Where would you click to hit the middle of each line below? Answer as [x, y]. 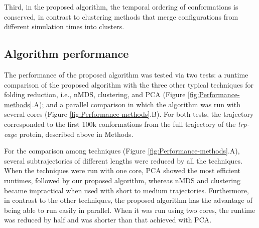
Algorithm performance [67, 54]
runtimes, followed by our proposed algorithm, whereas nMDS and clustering [122, 180]
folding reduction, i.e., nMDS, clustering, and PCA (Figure [95, 94]
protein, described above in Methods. [76, 134]
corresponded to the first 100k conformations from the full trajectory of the [120, 124]
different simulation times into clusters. [64, 26]
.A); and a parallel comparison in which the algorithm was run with [136, 104]
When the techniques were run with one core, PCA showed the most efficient [122, 170]
